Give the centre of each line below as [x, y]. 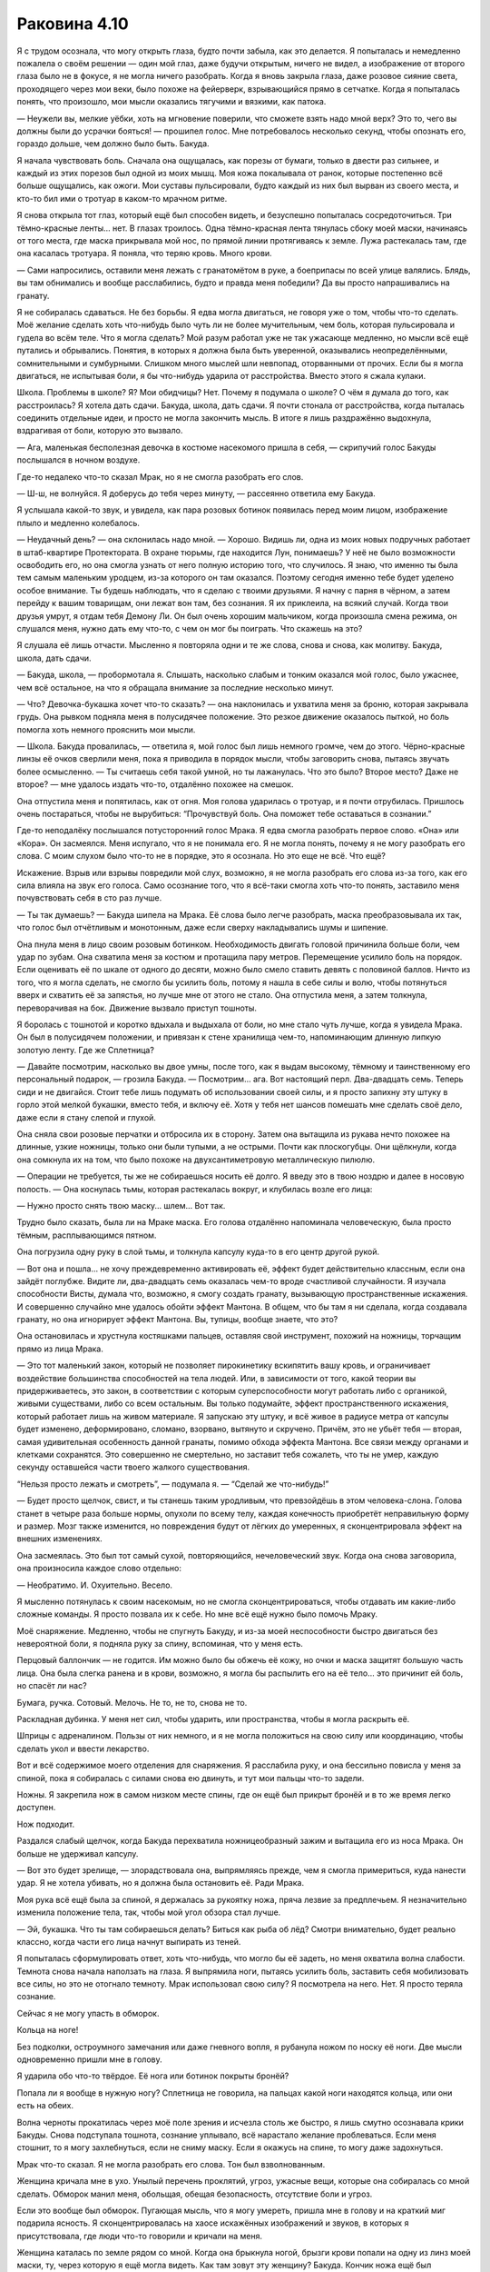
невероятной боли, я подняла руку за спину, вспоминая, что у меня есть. [160, 1644]
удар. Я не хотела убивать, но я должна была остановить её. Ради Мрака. [160, 1883]
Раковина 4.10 [73, 24]
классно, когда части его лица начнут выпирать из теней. [129, 1941]
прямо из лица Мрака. [60, 1349]
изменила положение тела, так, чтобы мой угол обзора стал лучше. [149, 1912]
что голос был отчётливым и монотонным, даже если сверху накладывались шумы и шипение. [203, 928]
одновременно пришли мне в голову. [89, 2059]
